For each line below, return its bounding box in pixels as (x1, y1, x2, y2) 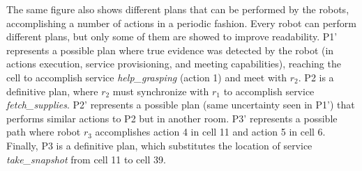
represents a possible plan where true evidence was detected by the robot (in (6, 42, 334, 57)
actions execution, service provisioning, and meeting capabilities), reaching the (6, 56, 341, 71)
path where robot (6, 124, 81, 139)
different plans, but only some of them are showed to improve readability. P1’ (6, 29, 338, 44)
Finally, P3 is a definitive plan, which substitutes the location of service (6, 138, 312, 152)
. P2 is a (298, 70, 334, 84)
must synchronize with (112, 83, 209, 98)
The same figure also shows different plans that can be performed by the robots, (6, 2, 349, 16)
